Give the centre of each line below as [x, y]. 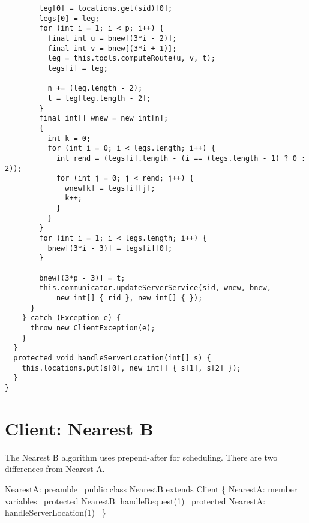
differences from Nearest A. [55, 469]
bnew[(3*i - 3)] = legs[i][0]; [110, 248]
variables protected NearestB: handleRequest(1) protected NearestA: [135, 501]
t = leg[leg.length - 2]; [99, 98]
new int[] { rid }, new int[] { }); [129, 298]
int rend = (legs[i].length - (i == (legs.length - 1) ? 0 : [181, 158]
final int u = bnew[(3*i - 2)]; [112, 38]
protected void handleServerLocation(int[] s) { [112, 358]
